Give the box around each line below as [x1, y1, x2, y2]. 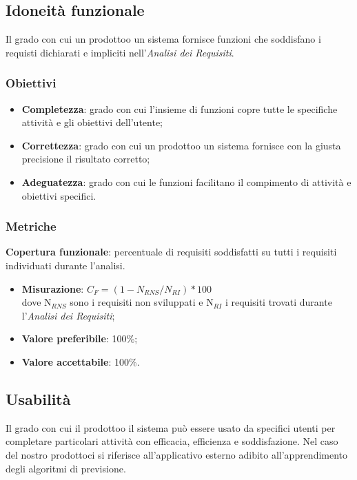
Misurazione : [21, 281, 84, 295]
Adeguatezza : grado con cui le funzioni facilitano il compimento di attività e [21, 174, 351, 189]
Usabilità [6, 388, 71, 409]
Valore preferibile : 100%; [21, 331, 138, 346]
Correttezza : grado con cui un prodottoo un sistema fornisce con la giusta [21, 138, 341, 152]
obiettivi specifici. [21, 188, 96, 202]
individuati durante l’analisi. [6, 258, 125, 272]
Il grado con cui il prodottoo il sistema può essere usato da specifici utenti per [6, 420, 336, 435]
